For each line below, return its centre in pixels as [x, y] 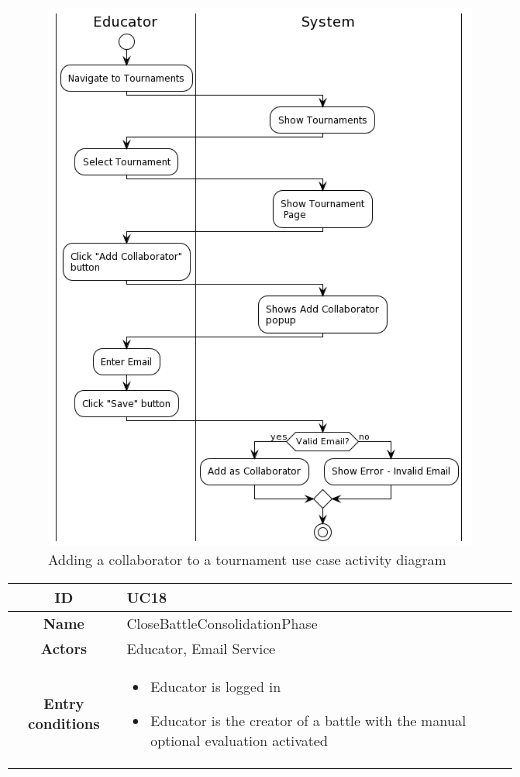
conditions [64, 722]
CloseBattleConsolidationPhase [222, 622]
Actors [63, 647]
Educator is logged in [215, 686]
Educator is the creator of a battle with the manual [308, 719]
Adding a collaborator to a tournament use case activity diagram [247, 558]
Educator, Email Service [201, 647]
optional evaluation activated [239, 739]
